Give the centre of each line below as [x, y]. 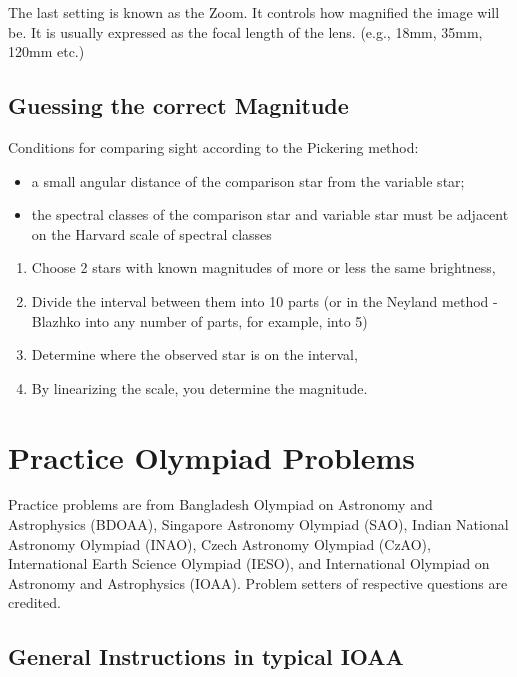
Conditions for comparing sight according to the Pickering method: [213, 146]
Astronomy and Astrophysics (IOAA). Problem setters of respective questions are [258, 582]
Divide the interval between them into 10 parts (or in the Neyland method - [264, 300]
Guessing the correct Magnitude [178, 105]
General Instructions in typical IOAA [206, 656]
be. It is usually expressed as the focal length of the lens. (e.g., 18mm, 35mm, [245, 31]
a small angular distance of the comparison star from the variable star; [248, 180]
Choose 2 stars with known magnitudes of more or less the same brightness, [263, 267]
